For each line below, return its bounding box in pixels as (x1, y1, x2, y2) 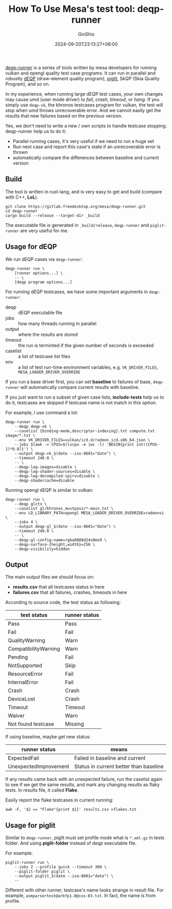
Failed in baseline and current (74, 755, 146, 762)
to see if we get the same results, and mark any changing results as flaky (5, 781, 160, 788)
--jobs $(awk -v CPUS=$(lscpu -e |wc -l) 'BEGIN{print (14, 442, 135, 447)
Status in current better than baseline (74, 763, 164, 770)
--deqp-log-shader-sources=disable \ (14, 469, 95, 474)
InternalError (8, 679, 39, 686)
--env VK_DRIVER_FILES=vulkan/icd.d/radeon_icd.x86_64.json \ (14, 437, 150, 442)
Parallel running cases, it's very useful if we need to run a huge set (12, 138, 154, 144)
